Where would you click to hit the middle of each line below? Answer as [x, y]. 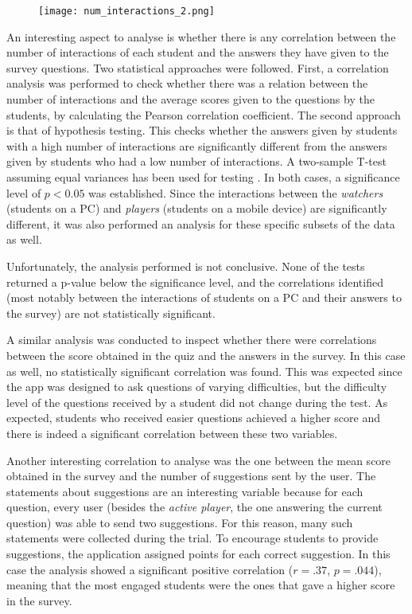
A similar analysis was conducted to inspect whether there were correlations [192, 340]
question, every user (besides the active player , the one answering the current [194, 507]
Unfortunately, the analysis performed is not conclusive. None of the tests [186, 266]
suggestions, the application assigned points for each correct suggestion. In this [198, 554]
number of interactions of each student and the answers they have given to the [198, 52]
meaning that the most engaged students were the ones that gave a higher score [201, 585]
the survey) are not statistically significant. [111, 313]
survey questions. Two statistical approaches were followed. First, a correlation [198, 67]
